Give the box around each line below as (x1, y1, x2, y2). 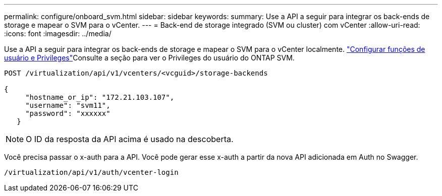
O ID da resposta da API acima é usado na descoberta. (26, 134, 234, 144)
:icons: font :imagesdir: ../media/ (4, 29, 112, 38)
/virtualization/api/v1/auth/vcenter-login (4, 168, 179, 176)
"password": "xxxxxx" (25, 109, 111, 117)
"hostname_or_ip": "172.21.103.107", (25, 93, 175, 101)
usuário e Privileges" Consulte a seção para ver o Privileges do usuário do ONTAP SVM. (4, 53, 295, 62)
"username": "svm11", (25, 101, 111, 109)
